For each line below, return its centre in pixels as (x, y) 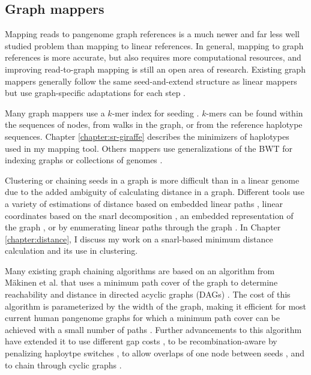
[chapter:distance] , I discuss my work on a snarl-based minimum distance (139, 238)
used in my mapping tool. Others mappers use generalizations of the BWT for (149, 148)
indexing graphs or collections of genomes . (84, 160)
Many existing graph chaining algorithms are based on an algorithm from (140, 270)
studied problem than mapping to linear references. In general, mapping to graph (154, 45)
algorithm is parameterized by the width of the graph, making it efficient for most (156, 306)
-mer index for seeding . (155, 112)
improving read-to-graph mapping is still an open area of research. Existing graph (155, 69)
